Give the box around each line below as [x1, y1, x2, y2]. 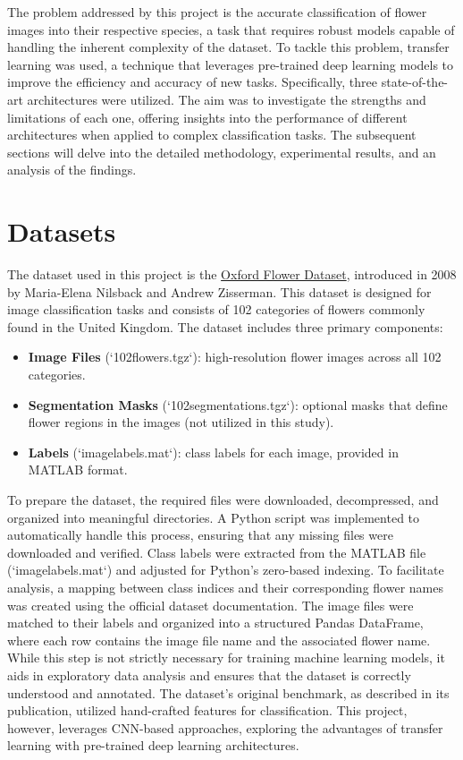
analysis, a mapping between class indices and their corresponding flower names [7, 577, 443, 596]
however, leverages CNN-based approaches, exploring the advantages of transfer [7, 718, 443, 737]
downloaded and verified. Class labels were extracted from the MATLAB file [7, 542, 426, 561]
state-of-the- [381, 73, 449, 91]
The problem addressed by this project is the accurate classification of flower [7, 3, 427, 21]
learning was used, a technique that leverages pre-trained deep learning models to [7, 55, 454, 73]
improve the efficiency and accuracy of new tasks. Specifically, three [7, 73, 378, 91]
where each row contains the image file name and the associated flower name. [7, 630, 431, 649]
